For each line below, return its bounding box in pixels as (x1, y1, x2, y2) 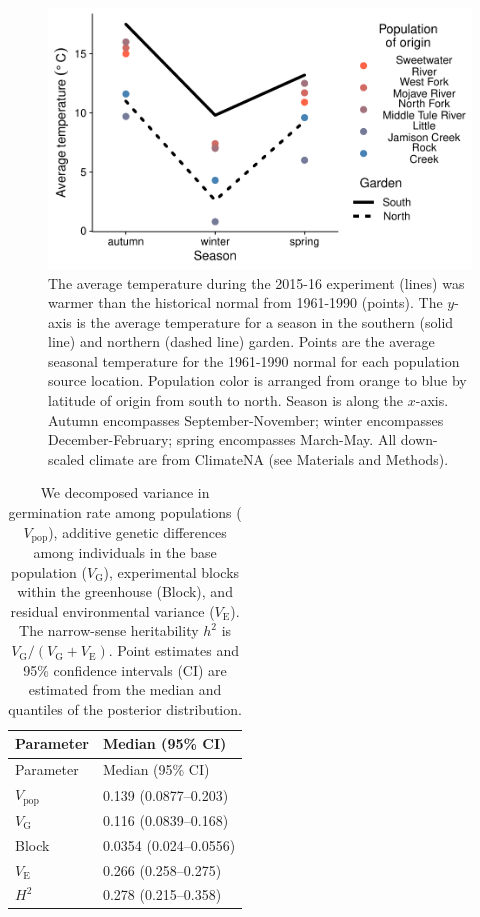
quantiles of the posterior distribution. (8, 698, 242, 719)
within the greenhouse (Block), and (17, 581, 233, 602)
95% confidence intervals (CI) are (23, 659, 227, 680)
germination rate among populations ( (8, 502, 242, 523)
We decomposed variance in (40, 482, 210, 503)
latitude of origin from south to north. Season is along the (48, 390, 404, 411)
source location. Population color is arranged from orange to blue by (48, 370, 467, 391)
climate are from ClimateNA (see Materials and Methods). (89, 448, 449, 469)
